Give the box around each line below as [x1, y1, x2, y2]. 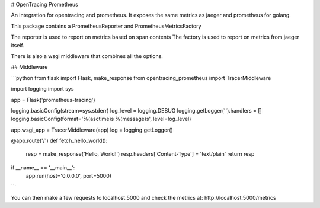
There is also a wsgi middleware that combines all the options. [11, 52, 163, 59]
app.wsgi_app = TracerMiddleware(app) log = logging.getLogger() [11, 126, 173, 133]
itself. [11, 41, 25, 49]
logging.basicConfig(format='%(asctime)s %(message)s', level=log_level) [11, 116, 191, 123]
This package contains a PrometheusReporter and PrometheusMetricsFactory [11, 23, 201, 30]
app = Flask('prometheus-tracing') [11, 96, 95, 103]
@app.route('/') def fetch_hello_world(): [11, 137, 108, 145]
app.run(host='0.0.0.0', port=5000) [25, 172, 112, 180]
